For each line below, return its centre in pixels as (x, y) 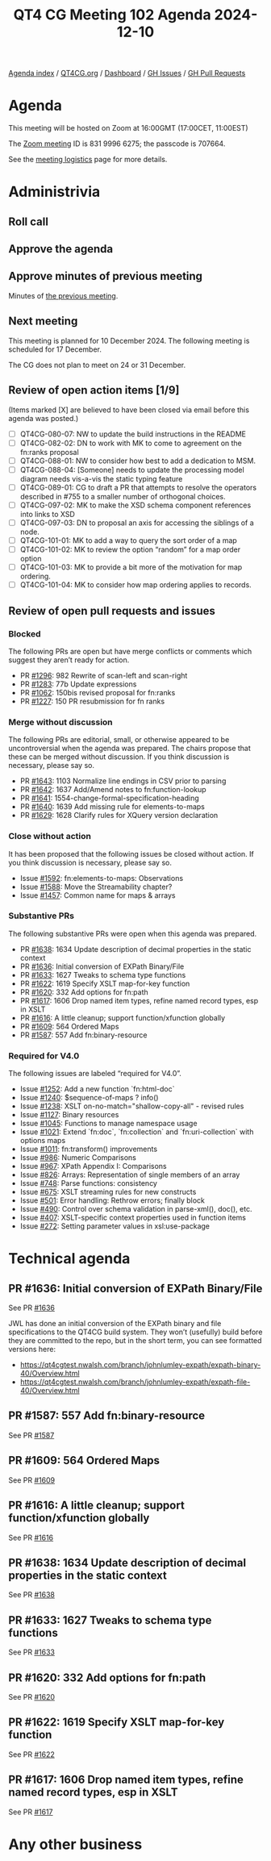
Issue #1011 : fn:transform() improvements (89, 1149)
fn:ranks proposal (49, 452)
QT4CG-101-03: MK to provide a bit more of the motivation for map (131, 567)
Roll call (28, 221)
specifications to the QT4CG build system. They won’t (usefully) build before (135, 1332)
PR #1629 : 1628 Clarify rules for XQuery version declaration (119, 816)
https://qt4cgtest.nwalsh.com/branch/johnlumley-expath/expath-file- (135, 1382)
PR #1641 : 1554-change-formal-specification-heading (109, 798)
